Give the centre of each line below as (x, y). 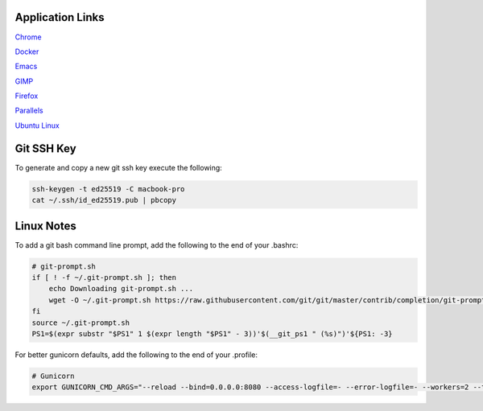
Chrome (28, 37)
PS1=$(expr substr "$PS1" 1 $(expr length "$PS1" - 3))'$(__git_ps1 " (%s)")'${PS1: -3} (213, 333)
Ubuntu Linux (37, 125)
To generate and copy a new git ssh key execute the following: (119, 167)
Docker (27, 51)
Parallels (29, 111)
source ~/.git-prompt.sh (81, 323)
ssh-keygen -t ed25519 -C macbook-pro (108, 189)
